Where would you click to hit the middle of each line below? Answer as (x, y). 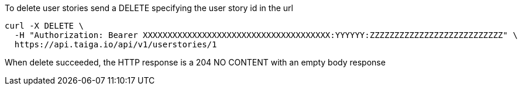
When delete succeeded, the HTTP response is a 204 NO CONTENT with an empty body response (195, 62)
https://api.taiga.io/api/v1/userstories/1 (116, 44)
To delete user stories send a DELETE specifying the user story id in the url (149, 8)
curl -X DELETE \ (44, 26)
